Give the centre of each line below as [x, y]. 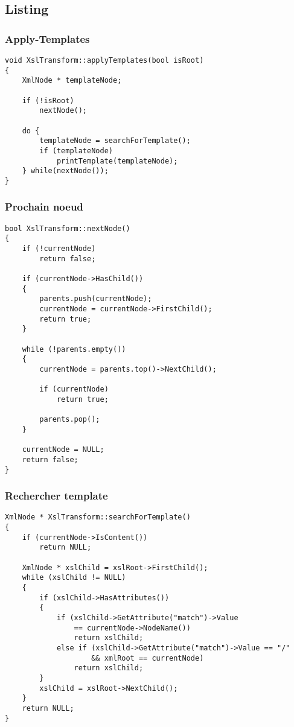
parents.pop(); [70, 420]
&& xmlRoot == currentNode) [148, 658]
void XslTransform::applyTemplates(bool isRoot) [104, 60]
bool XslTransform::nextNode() [68, 228]
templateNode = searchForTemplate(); [115, 141]
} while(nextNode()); [65, 171]
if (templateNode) [76, 151]
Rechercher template [56, 496]
